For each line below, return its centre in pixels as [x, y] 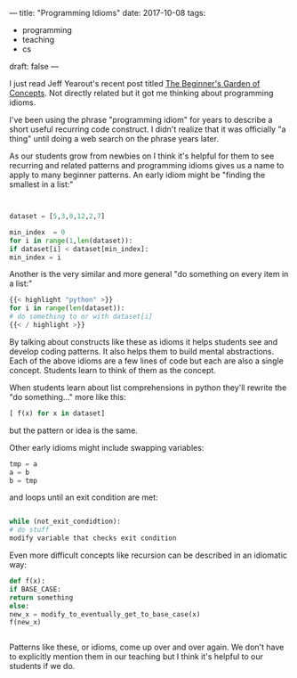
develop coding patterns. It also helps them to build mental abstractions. [141, 351]
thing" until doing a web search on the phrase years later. [114, 139]
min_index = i [36, 257]
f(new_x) [25, 623]
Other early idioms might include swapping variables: [107, 447]
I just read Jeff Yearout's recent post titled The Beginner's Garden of [135, 83]
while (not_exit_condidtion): [65, 522]
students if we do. [42, 666]
